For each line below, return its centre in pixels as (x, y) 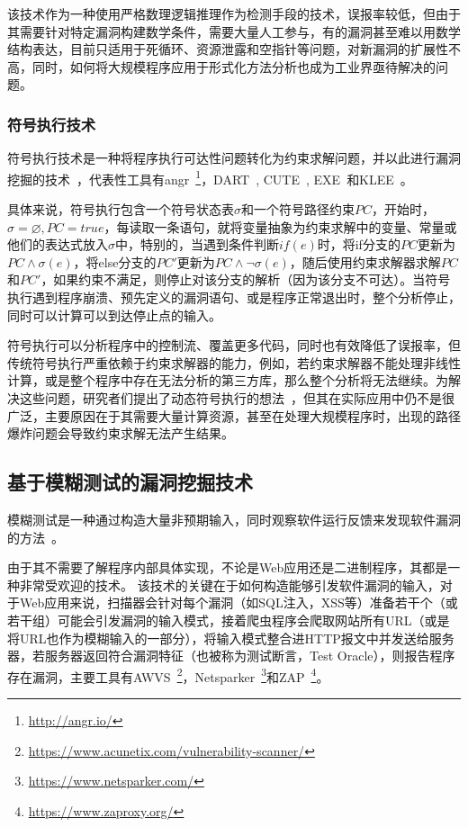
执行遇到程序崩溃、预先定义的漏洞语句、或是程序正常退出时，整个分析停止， (234, 297)
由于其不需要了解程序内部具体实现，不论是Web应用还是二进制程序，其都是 (228, 567)
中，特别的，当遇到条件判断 (197, 244)
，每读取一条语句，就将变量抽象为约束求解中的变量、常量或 (280, 226)
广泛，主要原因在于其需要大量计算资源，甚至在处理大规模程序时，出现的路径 (234, 415)
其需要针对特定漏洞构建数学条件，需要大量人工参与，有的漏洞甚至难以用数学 (234, 31)
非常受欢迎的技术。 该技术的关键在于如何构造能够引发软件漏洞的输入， (229, 584)
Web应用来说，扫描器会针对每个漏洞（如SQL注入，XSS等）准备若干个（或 (238, 602)
